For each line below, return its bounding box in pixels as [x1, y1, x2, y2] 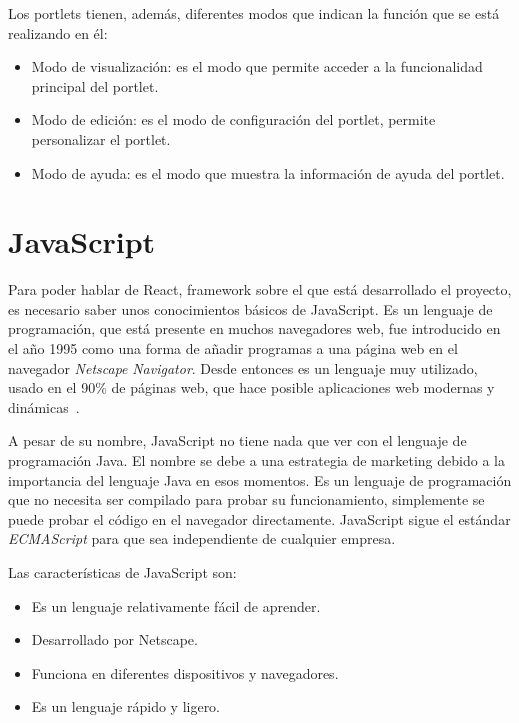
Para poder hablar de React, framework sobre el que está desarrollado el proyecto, [8, 279, 512, 300]
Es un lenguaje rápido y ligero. [31, 696, 221, 717]
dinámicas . [8, 396, 80, 417]
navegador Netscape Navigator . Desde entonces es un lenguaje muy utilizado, [8, 357, 478, 378]
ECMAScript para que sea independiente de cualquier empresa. [8, 528, 396, 549]
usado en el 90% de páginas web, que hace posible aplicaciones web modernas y [8, 377, 495, 398]
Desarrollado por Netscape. [31, 629, 198, 650]
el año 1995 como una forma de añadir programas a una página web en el [8, 338, 458, 359]
